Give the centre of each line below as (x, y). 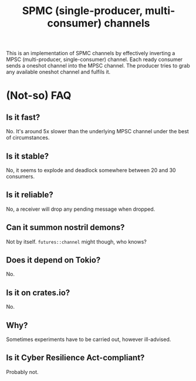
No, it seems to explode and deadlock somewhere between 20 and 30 (91, 170)
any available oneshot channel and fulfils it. (58, 72)
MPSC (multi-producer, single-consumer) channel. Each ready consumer (94, 59)
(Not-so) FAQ (39, 96)
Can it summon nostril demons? (65, 227)
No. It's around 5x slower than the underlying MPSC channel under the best (97, 132)
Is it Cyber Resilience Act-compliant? (75, 358)
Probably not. (23, 372)
